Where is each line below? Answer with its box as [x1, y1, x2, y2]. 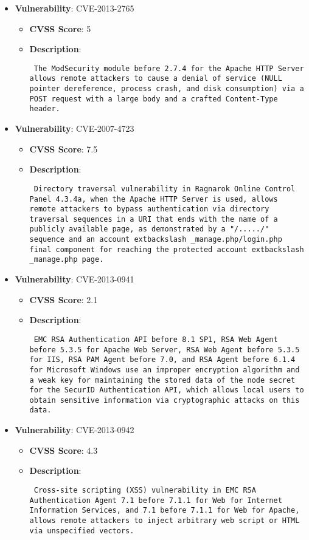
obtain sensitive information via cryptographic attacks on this [29, 395, 300, 405]
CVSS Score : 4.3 [29, 443, 98, 456]
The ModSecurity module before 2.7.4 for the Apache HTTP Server [33, 64, 304, 73]
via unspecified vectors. [29, 526, 134, 535]
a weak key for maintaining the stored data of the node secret [29, 375, 296, 384]
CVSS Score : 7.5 [29, 142, 98, 155]
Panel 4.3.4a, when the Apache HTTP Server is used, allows [29, 194, 278, 203]
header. [29, 104, 60, 114]
